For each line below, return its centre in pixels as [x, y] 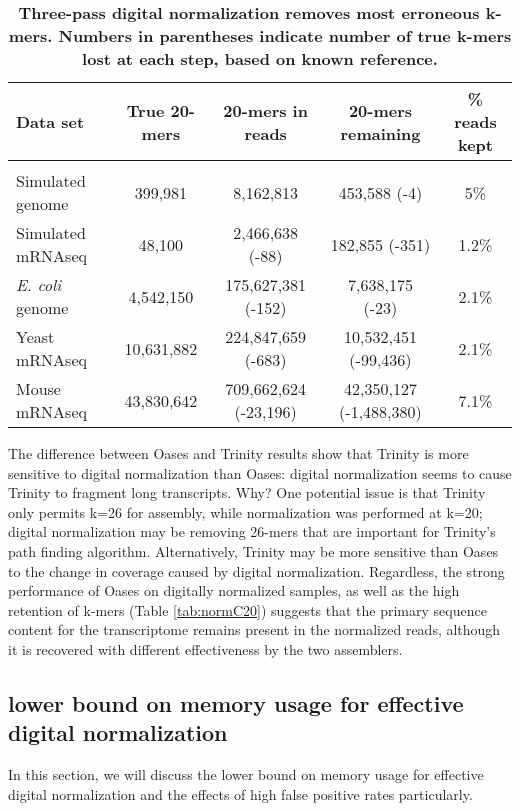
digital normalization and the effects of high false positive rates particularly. [240, 793]
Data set [50, 121]
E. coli [39, 284]
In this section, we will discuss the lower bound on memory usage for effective [246, 774]
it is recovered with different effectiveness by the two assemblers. [205, 648]
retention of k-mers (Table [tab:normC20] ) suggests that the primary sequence [247, 609]
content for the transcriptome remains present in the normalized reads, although [254, 629]
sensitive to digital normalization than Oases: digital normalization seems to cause [260, 472]
